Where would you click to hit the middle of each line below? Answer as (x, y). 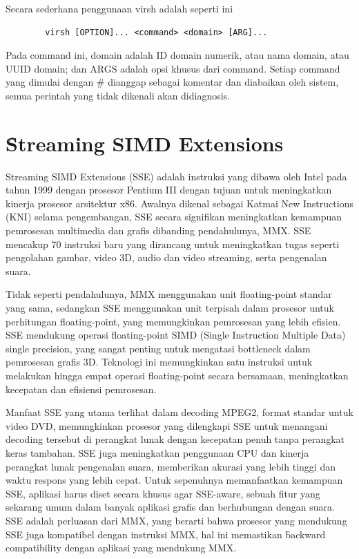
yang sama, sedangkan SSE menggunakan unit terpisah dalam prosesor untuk (170, 308)
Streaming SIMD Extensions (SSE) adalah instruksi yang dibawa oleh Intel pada (176, 176)
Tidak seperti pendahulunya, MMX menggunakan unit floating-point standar (169, 294)
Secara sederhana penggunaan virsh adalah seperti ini (119, 8)
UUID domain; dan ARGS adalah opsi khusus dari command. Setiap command (173, 68)
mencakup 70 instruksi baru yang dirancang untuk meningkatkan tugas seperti (173, 244)
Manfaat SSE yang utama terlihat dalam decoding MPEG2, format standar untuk (179, 412)
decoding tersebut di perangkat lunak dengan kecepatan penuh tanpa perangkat (175, 439)
